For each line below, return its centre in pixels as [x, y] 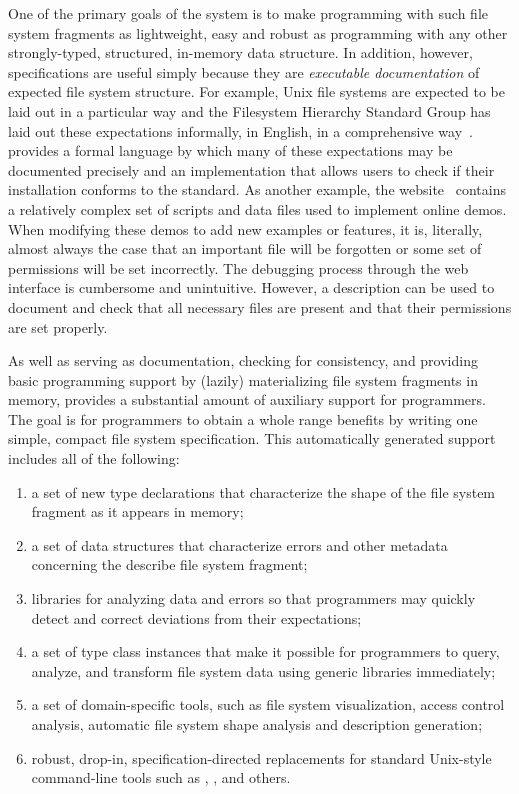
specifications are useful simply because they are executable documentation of [244, 71]
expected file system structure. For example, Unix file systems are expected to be [256, 91]
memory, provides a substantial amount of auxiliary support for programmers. [247, 399]
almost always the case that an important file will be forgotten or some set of [245, 248]
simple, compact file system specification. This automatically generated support [252, 438]
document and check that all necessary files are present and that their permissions [260, 306]
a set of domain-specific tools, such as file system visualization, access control [268, 704]
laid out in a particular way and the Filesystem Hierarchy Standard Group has [249, 110]
